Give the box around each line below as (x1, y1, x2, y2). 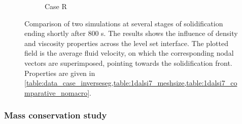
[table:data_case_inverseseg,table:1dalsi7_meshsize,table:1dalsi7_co (24, 77, 237, 88)
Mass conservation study (4, 109, 107, 121)
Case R (45, 1, 67, 11)
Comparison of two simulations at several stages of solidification (24, 18, 223, 28)
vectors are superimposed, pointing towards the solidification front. (24, 57, 232, 68)
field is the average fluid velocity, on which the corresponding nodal (24, 48, 234, 58)
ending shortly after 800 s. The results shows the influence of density (24, 28, 238, 38)
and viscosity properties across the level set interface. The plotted (24, 37, 228, 48)
